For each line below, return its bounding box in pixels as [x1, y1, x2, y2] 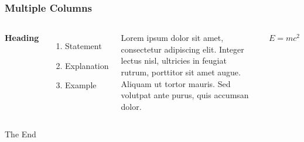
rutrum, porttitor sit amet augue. [121, 66, 241, 78]
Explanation [65, 59, 109, 71]
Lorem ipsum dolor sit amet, [121, 32, 224, 44]
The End [5, 128, 36, 140]
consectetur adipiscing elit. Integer [121, 43, 244, 55]
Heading [5, 32, 39, 44]
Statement [65, 40, 102, 52]
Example [65, 79, 97, 91]
